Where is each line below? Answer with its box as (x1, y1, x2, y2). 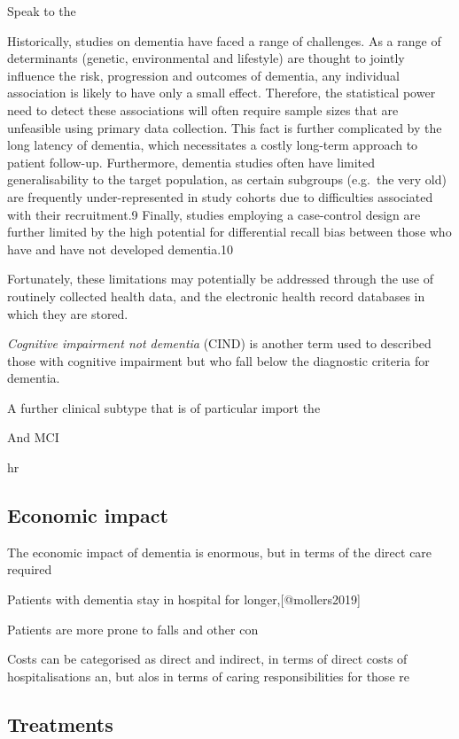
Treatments (7, 710, 113, 737)
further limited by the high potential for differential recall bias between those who (7, 222, 452, 241)
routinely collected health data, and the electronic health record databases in (7, 286, 425, 305)
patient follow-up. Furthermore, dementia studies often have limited (7, 152, 376, 171)
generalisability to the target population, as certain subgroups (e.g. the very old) (7, 170, 447, 189)
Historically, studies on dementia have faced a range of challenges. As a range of (7, 31, 441, 50)
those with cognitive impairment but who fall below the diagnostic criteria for (7, 351, 430, 369)
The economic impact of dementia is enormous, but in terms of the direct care (7, 542, 432, 561)
